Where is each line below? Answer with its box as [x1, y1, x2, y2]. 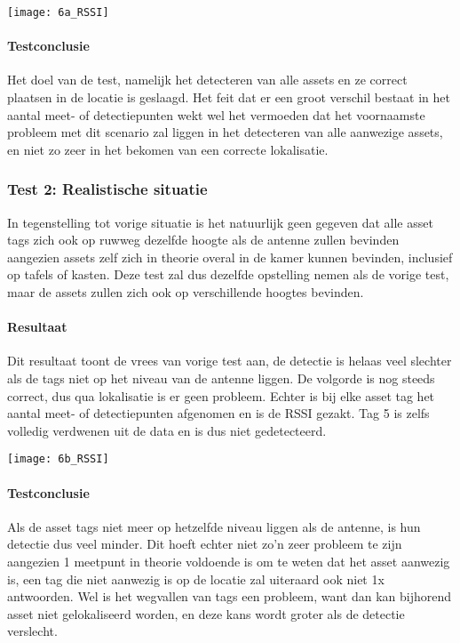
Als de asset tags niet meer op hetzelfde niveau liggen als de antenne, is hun [7, 517, 421, 535]
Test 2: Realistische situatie [7, 178, 208, 200]
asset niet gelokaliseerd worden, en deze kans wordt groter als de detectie [7, 604, 405, 623]
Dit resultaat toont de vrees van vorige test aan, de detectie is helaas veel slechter [7, 351, 452, 370]
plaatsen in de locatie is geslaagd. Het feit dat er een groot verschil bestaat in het [7, 88, 451, 107]
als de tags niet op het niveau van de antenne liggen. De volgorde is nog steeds [7, 369, 435, 387]
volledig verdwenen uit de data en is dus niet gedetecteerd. [7, 421, 327, 439]
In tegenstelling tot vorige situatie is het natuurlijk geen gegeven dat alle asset [7, 213, 433, 231]
